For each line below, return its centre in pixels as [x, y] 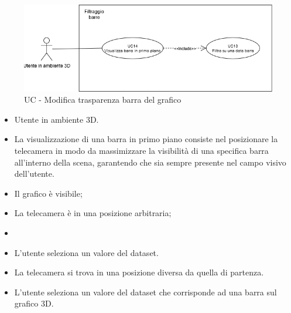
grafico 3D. [34, 303]
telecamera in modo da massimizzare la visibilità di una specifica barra [141, 151]
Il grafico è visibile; [48, 193]
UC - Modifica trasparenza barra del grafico [103, 100]
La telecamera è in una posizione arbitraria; [93, 213]
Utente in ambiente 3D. [57, 119]
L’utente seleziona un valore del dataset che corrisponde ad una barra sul [145, 292]
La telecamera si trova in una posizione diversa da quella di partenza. [139, 272]
